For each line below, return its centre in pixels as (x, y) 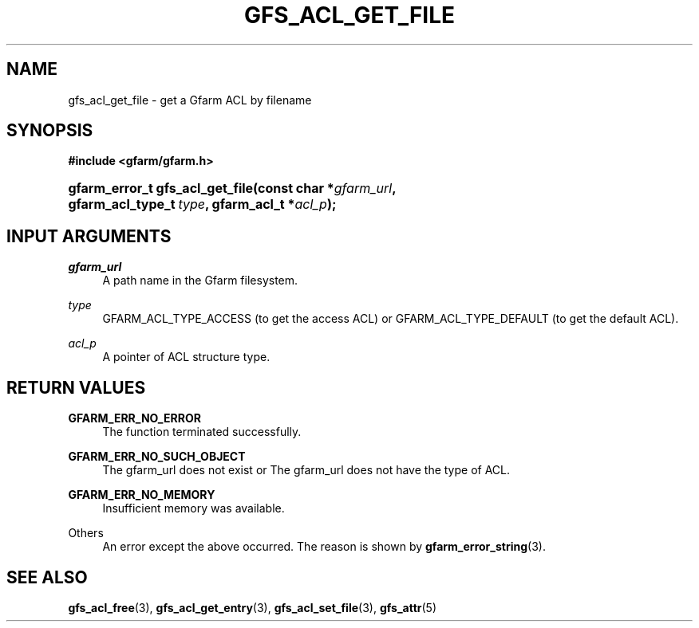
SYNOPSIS (50, 131)
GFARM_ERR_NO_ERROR (134, 418)
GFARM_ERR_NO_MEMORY (142, 495)
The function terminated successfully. (202, 432)
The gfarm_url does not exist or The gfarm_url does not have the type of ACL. (306, 470)
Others (86, 533)
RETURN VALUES (76, 387)
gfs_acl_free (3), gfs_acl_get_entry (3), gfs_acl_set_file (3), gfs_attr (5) (253, 607)
